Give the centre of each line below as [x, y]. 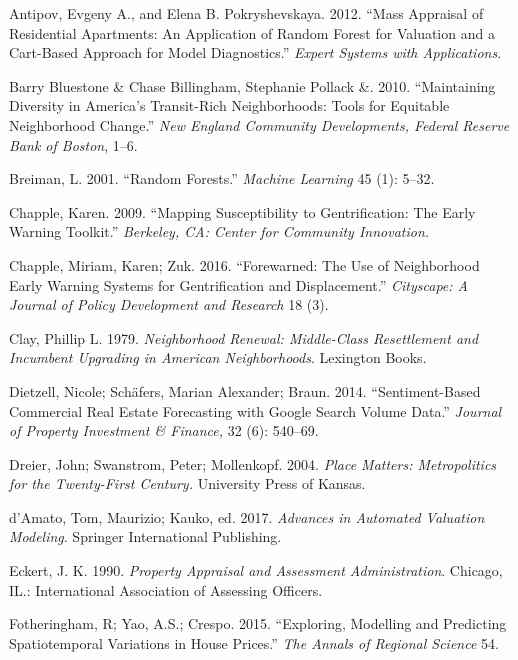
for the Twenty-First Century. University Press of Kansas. [187, 483]
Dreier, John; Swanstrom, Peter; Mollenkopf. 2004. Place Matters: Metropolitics [253, 463]
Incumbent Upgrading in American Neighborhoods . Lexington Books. [218, 357]
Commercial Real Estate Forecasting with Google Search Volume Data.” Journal [255, 410]
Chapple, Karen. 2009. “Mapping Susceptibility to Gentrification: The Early [242, 211]
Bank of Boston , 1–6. [73, 144]
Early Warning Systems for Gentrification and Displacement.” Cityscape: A [239, 284]
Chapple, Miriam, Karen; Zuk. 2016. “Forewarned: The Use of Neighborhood [244, 264]
